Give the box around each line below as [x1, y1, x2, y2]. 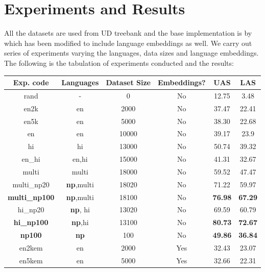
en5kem [19, 255, 43, 265]
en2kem [19, 242, 43, 253]
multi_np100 [8, 191, 55, 202]
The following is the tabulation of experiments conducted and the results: [4, 57, 234, 68]
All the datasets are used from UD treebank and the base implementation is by [4, 28, 252, 38]
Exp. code [13, 77, 49, 87]
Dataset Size [106, 77, 151, 87]
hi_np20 [17, 204, 44, 215]
